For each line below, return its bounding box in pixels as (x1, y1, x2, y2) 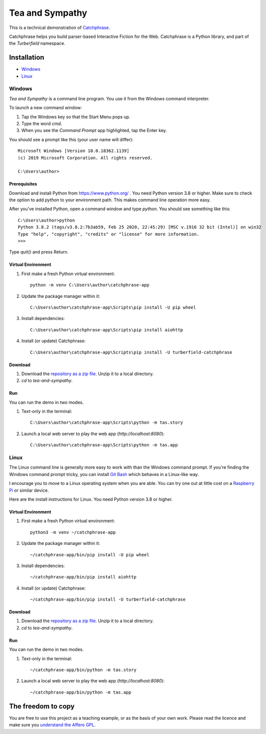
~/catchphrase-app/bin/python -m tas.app (30, 689, 131, 695)
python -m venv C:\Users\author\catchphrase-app (30, 282, 149, 288)
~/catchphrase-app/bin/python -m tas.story (30, 667, 137, 673)
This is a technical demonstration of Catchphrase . (9, 25, 110, 31)
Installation (9, 53, 44, 62)
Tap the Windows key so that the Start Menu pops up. (21, 114, 130, 120)
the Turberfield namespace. (9, 40, 66, 46)
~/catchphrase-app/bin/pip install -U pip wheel (30, 552, 149, 557)
